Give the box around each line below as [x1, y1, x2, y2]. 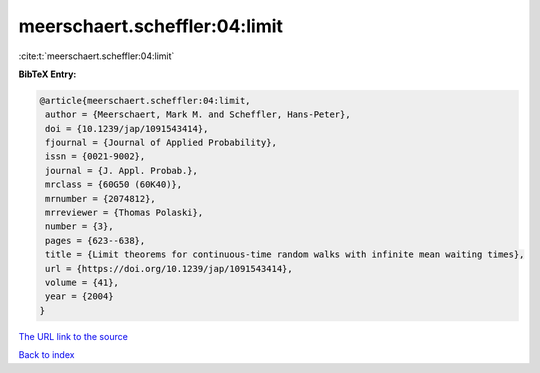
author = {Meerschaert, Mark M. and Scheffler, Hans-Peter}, [45, 109, 351, 120]
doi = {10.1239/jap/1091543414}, [45, 123, 209, 134]
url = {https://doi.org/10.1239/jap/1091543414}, [45, 263, 294, 274]
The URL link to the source [18, 330, 129, 342]
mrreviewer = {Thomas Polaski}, [45, 207, 204, 219]
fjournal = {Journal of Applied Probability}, [45, 137, 277, 149]
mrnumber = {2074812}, [45, 193, 157, 204]
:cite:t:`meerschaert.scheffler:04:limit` [18, 50, 175, 62]
